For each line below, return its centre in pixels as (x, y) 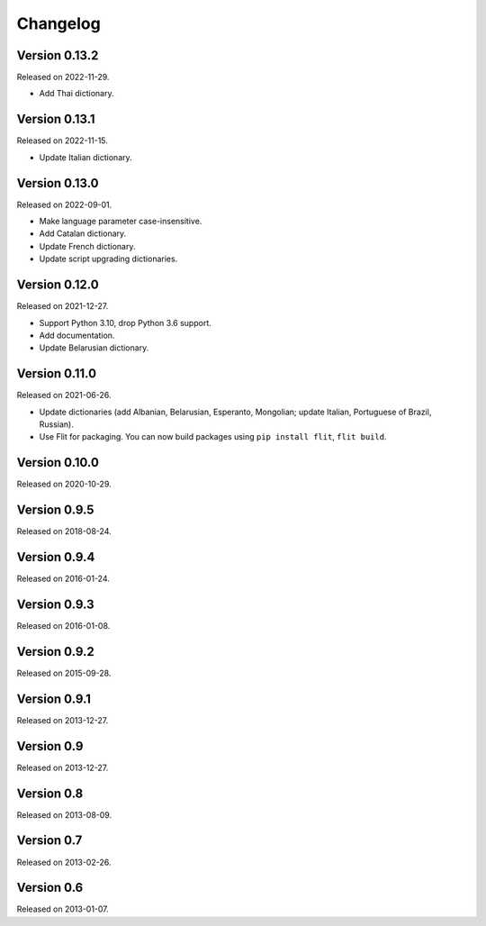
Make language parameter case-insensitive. (121, 222)
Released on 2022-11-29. (63, 77)
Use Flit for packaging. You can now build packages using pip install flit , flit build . (213, 437)
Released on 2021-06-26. (64, 395)
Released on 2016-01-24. (63, 579)
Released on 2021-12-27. (63, 306)
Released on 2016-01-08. (63, 626)
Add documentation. (77, 335)
